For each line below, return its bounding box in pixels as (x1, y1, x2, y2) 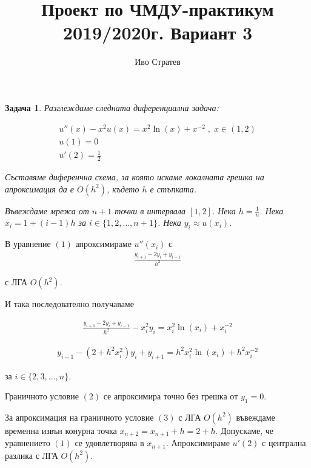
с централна (262, 436, 306, 449)
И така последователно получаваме (5, 297, 134, 310)
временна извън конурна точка (5, 424, 117, 436)
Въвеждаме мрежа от (5, 204, 89, 217)
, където (106, 182, 139, 195)
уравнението (5, 436, 50, 449)
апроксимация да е (5, 182, 74, 195)
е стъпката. (150, 182, 197, 195)
